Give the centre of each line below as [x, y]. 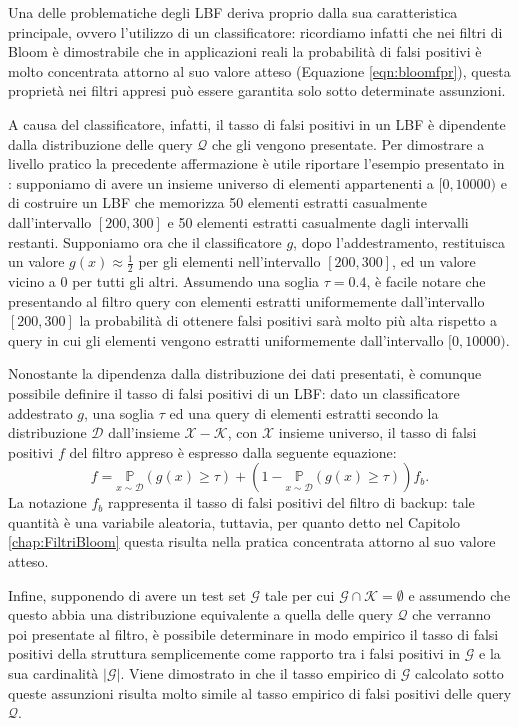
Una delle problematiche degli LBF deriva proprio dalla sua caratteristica [233, 12]
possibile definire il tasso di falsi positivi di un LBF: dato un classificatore [234, 392]
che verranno [451, 614]
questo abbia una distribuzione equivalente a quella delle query [200, 614]
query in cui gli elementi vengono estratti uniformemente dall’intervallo [226, 339]
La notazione [47, 502]
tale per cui [299, 594]
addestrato [40, 412]
